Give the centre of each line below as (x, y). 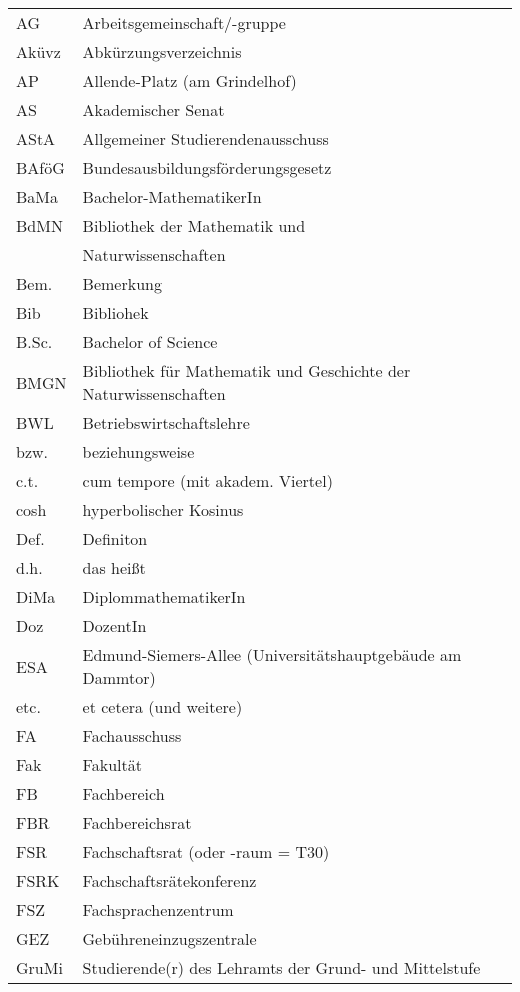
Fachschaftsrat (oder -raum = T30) (206, 851)
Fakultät (112, 764)
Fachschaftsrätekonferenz (169, 880)
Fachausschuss (132, 735)
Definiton (115, 538)
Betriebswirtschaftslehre (166, 422)
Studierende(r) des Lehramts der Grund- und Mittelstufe (281, 967)
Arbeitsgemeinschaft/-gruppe (184, 22)
